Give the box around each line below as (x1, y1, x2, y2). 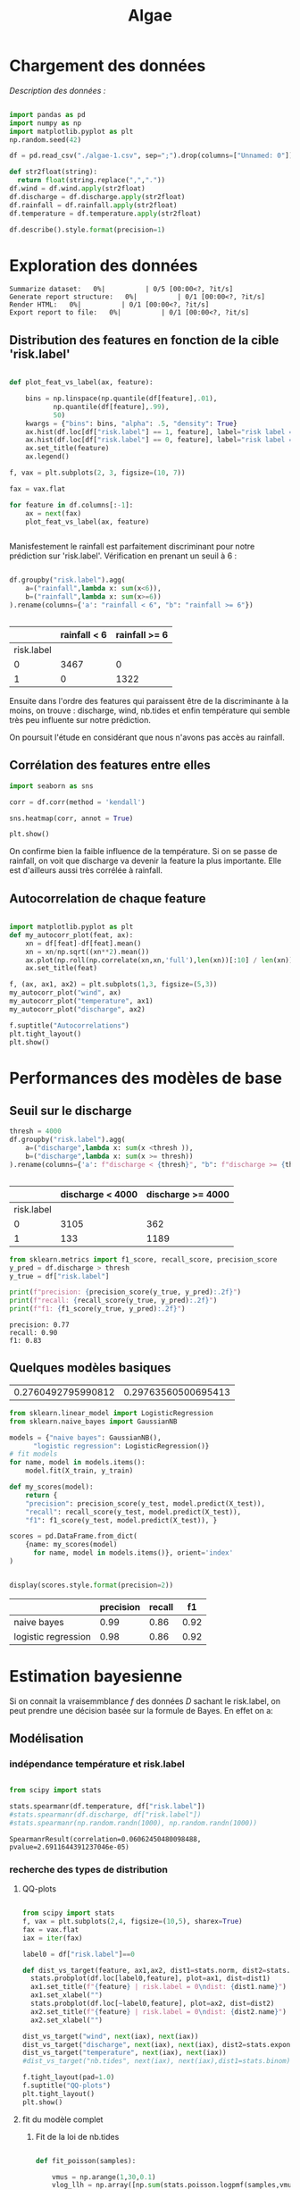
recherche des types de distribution (9, 1863, 168, 1875)
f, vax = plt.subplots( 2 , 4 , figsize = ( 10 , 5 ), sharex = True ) (21, 1917, 243, 1926)
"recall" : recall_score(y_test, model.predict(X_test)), (25, 1507, 242, 1516)
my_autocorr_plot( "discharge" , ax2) (9, 1004, 146, 1014)
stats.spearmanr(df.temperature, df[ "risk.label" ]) (9, 1802, 205, 1811)
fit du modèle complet (21, 2114, 104, 2125)
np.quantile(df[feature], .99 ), (53, 402, 170, 411)
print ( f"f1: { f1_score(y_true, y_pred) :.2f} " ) (9, 1305, 186, 1313)
